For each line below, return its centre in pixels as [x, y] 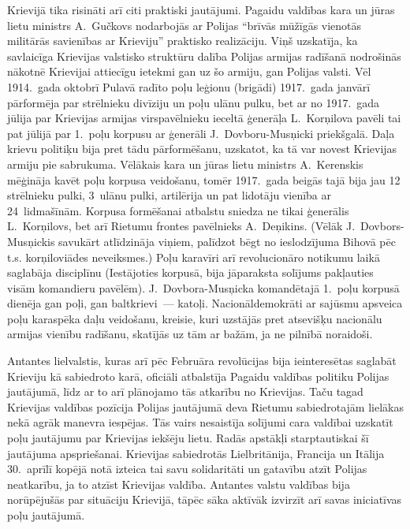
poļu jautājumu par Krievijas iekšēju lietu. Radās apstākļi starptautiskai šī [188, 438]
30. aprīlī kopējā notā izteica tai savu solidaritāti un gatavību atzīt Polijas [187, 469]
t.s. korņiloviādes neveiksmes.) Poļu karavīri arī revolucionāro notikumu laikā [194, 257]
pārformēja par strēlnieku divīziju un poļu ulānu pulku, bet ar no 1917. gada [194, 102]
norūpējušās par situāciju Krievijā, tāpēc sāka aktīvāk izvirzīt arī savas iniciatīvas [205, 499]
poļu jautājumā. [46, 515]
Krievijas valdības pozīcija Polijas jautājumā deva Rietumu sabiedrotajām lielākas [205, 406]
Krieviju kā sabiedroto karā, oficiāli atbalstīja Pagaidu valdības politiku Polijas [198, 376]
